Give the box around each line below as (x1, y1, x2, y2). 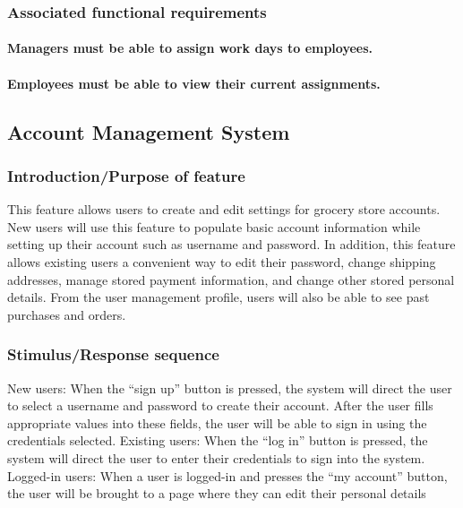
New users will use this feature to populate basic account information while (7, 217, 421, 236)
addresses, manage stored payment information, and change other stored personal (7, 270, 455, 288)
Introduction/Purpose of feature (7, 164, 245, 186)
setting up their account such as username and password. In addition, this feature (7, 235, 456, 254)
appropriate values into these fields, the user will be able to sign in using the (7, 413, 427, 432)
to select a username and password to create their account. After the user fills (7, 396, 433, 415)
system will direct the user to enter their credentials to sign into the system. (7, 448, 425, 467)
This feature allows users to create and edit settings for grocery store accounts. (7, 200, 441, 219)
